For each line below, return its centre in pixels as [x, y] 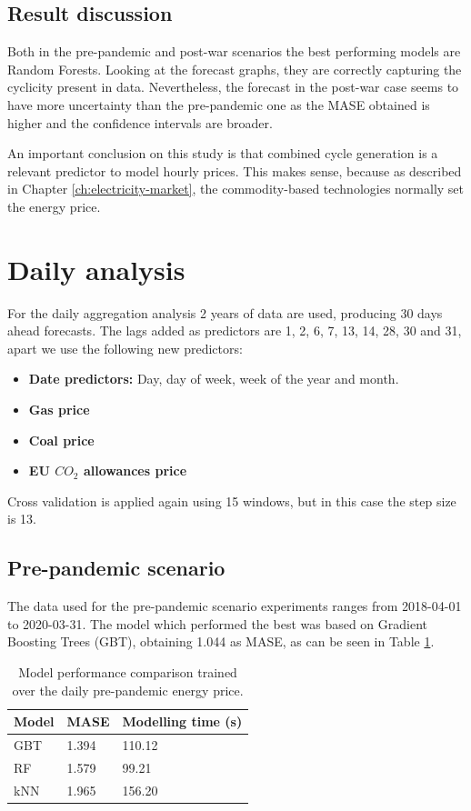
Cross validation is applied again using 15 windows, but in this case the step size [232, 501]
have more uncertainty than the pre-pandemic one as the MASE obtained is [219, 104]
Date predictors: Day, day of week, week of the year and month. [214, 379]
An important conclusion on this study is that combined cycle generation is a [223, 153]
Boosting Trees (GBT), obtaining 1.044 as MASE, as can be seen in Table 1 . [221, 641]
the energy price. [54, 206]
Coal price [61, 440]
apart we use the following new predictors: [125, 348]
